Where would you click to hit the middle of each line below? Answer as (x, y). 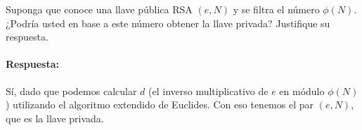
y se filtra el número (276, 9)
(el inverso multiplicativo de (208, 91)
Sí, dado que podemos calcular (71, 91)
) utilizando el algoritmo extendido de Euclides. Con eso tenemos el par (160, 104)
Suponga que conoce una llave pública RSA (99, 9)
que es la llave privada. (55, 118)
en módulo (302, 91)
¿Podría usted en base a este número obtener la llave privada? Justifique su (168, 23)
